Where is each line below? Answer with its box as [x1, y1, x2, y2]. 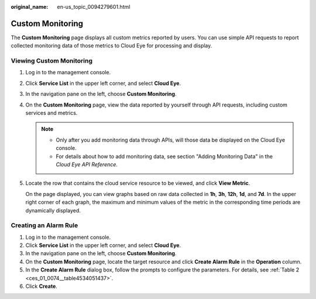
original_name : [11, 4, 49, 10]
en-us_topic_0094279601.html [57, 4, 130, 10]
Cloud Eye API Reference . [56, 161, 118, 168]
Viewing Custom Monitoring [11, 57, 93, 65]
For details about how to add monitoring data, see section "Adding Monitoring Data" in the [56, 153, 273, 160]
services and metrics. [25, 109, 78, 116]
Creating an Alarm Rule [11, 221, 78, 229]
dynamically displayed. [25, 207, 81, 214]
